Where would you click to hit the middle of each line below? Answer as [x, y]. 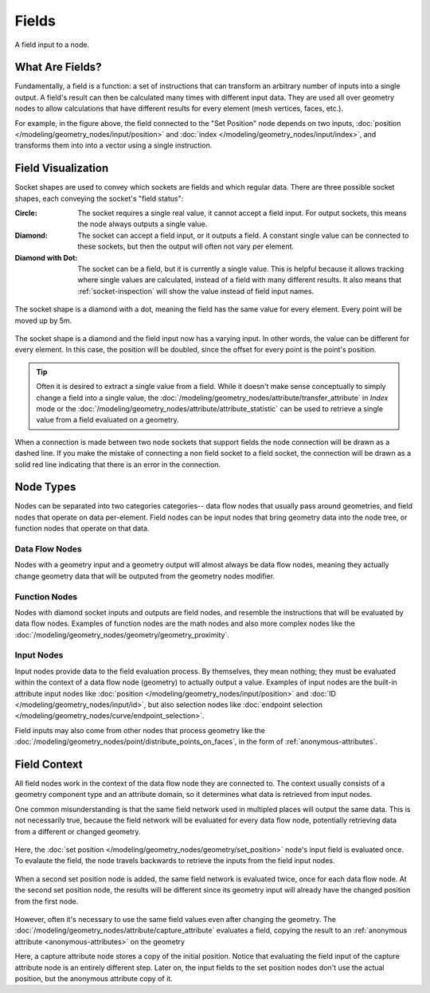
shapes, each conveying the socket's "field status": [99, 198]
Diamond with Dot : [46, 257]
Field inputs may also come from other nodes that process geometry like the [140, 730]
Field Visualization [62, 169]
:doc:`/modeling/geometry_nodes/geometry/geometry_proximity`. [122, 634]
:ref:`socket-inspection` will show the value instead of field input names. [196, 291]
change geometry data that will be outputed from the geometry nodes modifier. [145, 576]
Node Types [45, 487]
